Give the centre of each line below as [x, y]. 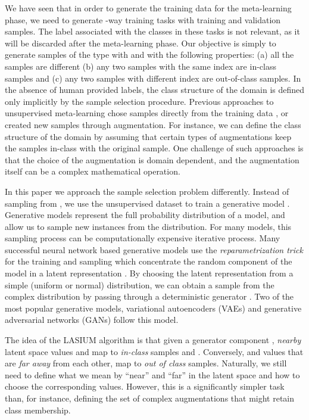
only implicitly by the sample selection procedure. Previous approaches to [139, 101]
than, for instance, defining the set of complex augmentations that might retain [150, 398]
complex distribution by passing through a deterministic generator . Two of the [149, 296]
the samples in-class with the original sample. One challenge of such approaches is [154, 148]
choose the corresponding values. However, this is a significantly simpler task [145, 386]
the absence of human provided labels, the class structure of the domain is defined [155, 90]
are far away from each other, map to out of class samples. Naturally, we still [146, 363]
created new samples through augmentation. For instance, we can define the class [153, 124]
